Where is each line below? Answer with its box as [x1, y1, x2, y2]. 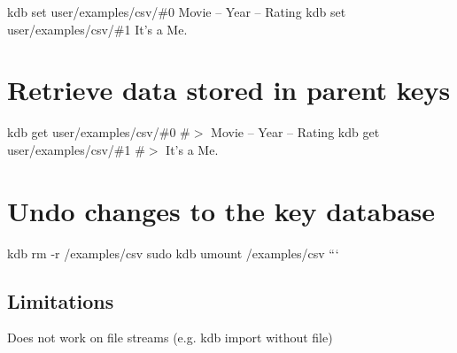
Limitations [7, 287, 114, 314]
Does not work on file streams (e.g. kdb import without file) [7, 328, 333, 347]
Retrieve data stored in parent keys [7, 72, 451, 108]
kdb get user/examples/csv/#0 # [7, 123, 190, 142]
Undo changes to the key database [7, 192, 436, 228]
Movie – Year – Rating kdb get [211, 123, 380, 142]
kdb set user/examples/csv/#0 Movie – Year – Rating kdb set [7, 3, 346, 20]
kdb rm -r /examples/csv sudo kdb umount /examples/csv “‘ [7, 243, 339, 262]
